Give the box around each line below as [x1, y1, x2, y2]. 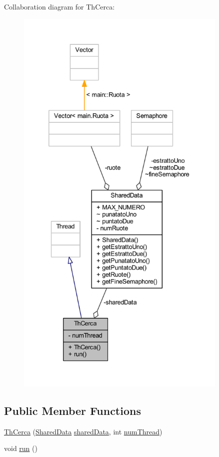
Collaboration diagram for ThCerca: [4, 2, 115, 12]
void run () [4, 443, 37, 453]
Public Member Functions [4, 402, 141, 418]
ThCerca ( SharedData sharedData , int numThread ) [4, 426, 162, 436]
